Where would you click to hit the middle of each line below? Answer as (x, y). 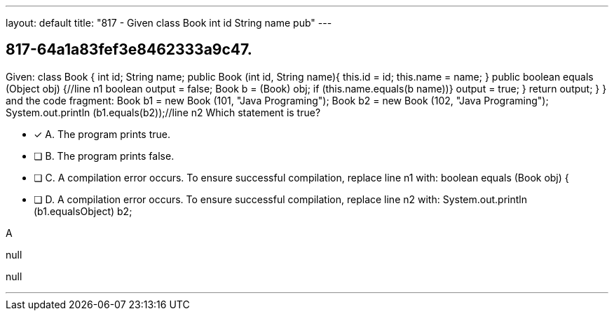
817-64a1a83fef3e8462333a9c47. (129, 50)
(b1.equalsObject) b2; (83, 211)
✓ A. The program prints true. (102, 134)
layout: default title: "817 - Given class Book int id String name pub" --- (169, 23)
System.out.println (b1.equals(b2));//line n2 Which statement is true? (163, 112)
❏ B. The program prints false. (104, 156)
